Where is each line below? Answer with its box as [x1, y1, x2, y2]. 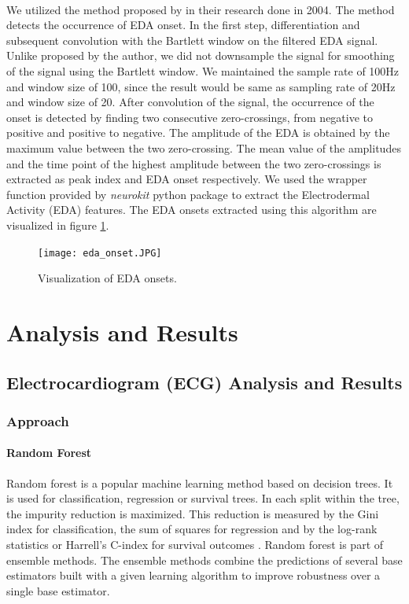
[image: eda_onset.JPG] [38, 247, 162, 259]
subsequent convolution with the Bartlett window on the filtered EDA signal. [6, 31, 378, 48]
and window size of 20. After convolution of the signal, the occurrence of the [6, 94, 374, 110]
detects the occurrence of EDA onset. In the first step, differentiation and [6, 17, 360, 33]
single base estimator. [6, 582, 110, 598]
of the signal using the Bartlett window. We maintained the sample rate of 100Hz [6, 62, 400, 79]
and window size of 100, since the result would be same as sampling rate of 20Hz [6, 78, 396, 94]
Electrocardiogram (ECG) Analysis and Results [6, 370, 403, 394]
